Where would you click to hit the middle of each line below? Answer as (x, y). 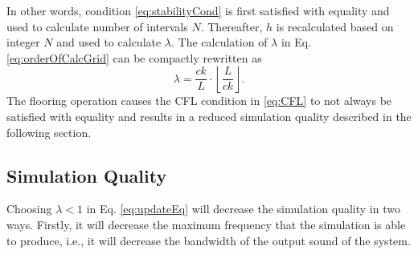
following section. (49, 132)
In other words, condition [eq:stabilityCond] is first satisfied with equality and (198, 10)
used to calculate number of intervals (97, 26)
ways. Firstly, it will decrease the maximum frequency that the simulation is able (206, 224)
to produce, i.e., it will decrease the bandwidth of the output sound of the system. (209, 240)
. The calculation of (219, 42)
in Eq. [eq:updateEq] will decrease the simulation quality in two (243, 209)
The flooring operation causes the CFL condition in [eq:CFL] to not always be (199, 101)
